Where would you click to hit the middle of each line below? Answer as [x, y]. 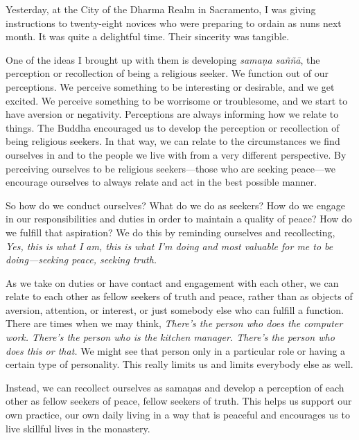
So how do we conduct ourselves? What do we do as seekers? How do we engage [175, 205]
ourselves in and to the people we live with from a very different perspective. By [176, 154]
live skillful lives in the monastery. [78, 428]
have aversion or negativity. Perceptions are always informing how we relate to [172, 114]
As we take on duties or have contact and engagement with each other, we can [172, 282]
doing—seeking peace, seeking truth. [81, 259]
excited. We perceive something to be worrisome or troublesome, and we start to [177, 100]
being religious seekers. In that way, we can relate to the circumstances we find [173, 141]
